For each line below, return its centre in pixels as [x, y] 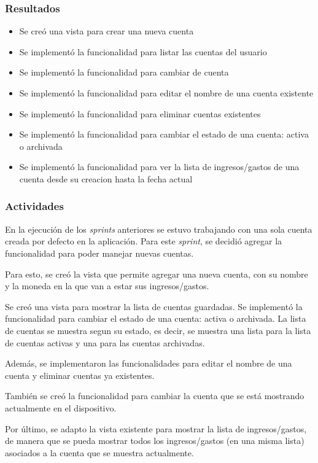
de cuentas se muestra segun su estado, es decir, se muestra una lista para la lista [158, 330]
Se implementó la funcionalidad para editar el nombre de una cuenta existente [166, 93]
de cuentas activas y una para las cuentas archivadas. [105, 342]
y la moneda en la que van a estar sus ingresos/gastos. [107, 286]
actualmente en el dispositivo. [61, 407]
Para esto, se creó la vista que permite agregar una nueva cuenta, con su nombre [157, 274]
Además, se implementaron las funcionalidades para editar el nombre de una [149, 363]
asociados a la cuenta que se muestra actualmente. [99, 452]
